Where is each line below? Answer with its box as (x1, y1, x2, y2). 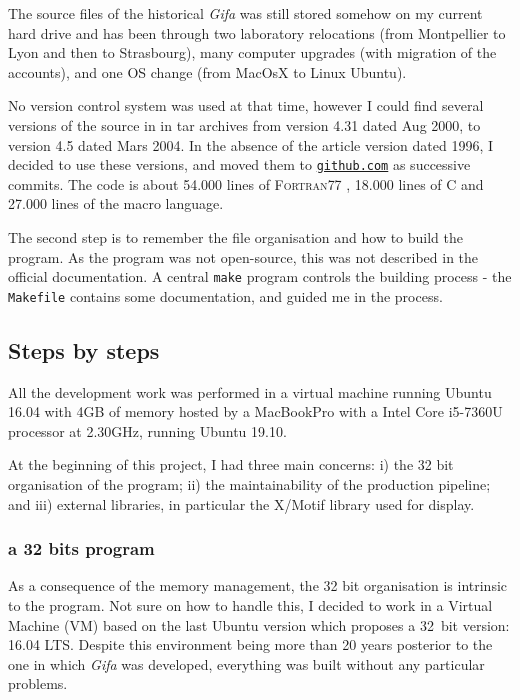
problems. (8, 673, 68, 694)
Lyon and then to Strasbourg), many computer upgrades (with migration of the (8, 42, 497, 63)
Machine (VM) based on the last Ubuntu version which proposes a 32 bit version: (8, 614, 510, 635)
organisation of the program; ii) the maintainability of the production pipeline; (8, 474, 491, 495)
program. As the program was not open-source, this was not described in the (8, 246, 479, 267)
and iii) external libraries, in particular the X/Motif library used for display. (8, 493, 475, 514)
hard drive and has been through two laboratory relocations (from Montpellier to (8, 22, 506, 43)
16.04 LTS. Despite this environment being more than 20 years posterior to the (8, 634, 493, 655)
